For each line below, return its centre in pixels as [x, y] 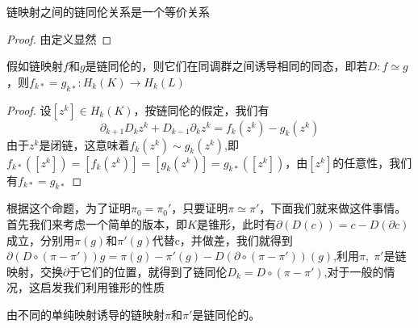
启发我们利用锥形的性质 [102, 287]
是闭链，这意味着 [84, 144]
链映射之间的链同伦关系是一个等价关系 [108, 11]
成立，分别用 [40, 240]
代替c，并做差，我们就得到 [222, 240]
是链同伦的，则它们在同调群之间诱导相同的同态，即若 [226, 66]
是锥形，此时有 [236, 223]
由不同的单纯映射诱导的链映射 [86, 314]
